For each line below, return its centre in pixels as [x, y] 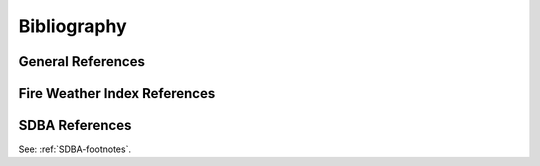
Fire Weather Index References [117, 93]
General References [81, 61]
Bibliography [72, 26]
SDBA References [75, 125]
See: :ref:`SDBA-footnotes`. [75, 149]
